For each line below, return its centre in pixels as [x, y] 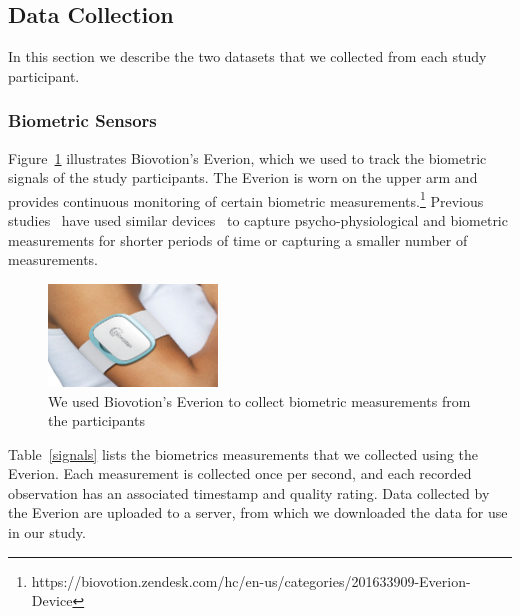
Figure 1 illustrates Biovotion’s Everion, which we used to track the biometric [247, 157]
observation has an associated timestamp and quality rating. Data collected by [249, 492]
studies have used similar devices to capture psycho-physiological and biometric [258, 220]
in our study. [47, 532]
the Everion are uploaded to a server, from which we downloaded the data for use [258, 512]
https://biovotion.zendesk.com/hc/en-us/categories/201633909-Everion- [251, 580]
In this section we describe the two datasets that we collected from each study [247, 56]
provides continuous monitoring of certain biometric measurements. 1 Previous [246, 199]
